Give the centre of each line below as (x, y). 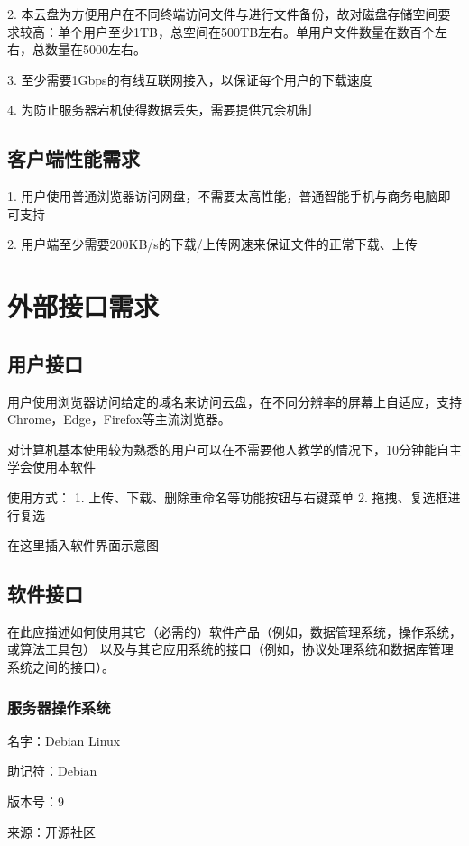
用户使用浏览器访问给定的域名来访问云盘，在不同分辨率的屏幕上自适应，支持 (234, 401)
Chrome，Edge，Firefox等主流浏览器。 (119, 419)
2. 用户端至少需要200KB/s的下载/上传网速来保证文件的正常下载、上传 (212, 244)
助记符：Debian (52, 771)
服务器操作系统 (59, 707)
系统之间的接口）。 (61, 667)
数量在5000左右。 (95, 49)
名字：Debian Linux (64, 740)
